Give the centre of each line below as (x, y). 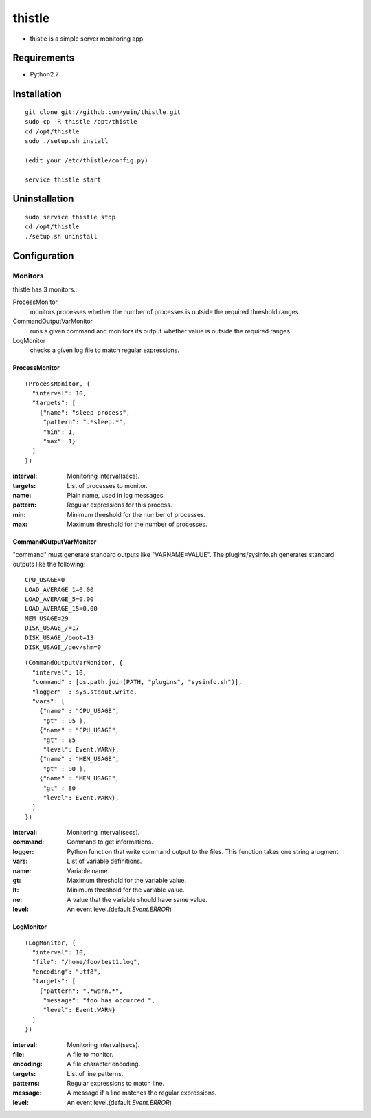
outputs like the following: (49, 564)
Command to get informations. (110, 842)
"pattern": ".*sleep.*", (85, 422)
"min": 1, (59, 432)
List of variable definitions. (104, 861)
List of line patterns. (95, 1073)
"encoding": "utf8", (67, 972)
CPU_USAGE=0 (45, 580)
